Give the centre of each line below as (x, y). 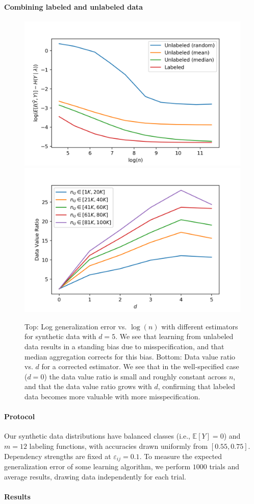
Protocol (20, 416)
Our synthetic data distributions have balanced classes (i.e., (97, 436)
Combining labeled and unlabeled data (74, 6)
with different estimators (200, 326)
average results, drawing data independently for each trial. (95, 476)
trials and (224, 466)
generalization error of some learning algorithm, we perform (97, 466)
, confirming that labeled (197, 386)
